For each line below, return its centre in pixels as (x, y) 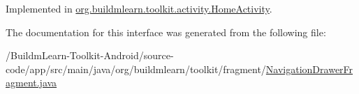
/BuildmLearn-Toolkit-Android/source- (90, 55)
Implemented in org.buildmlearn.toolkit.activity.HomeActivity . (139, 8)
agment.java (31, 83)
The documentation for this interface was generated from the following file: (166, 32)
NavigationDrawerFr (309, 69)
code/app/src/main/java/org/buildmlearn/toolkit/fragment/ (136, 69)
